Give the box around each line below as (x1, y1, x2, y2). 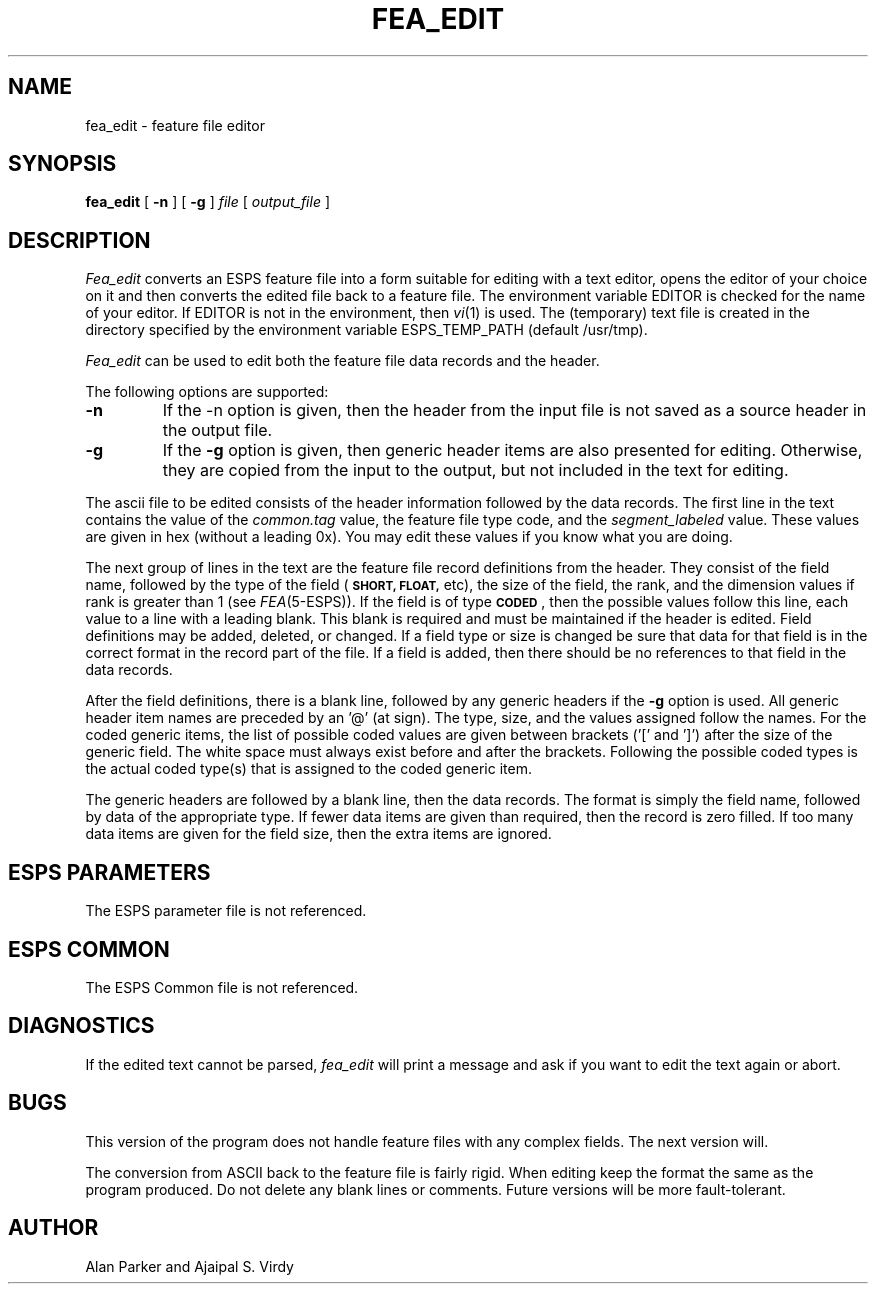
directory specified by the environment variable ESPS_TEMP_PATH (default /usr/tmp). (85, 321, 648, 339)
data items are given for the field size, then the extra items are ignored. (85, 825, 552, 843)
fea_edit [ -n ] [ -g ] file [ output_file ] (85, 193, 331, 211)
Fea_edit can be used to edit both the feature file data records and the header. (85, 352, 600, 370)
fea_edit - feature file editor (85, 116, 265, 134)
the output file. (162, 420, 273, 441)
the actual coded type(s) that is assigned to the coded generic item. (85, 760, 532, 778)
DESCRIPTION (8, 227, 151, 253)
